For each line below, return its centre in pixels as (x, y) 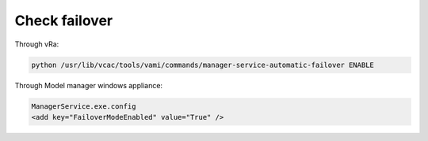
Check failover (64, 20)
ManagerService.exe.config (84, 106)
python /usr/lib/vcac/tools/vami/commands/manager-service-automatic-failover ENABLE (203, 65)
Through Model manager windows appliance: (88, 85)
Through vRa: (37, 44)
